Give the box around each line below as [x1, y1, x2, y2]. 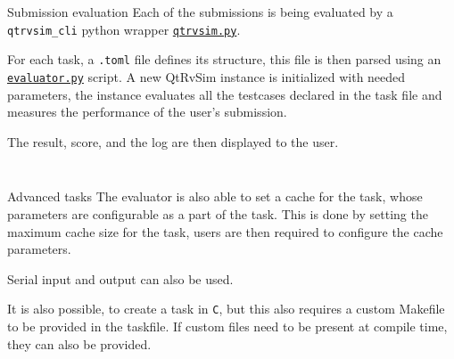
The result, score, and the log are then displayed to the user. [7, 132, 339, 151]
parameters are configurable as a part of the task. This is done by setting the [7, 204, 428, 223]
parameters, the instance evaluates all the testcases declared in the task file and [7, 85, 442, 103]
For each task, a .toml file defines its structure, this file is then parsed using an [7, 50, 442, 69]
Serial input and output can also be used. [7, 269, 234, 288]
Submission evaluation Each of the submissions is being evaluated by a [7, 3, 393, 20]
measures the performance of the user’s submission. [7, 102, 287, 121]
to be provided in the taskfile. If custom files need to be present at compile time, [7, 316, 448, 335]
